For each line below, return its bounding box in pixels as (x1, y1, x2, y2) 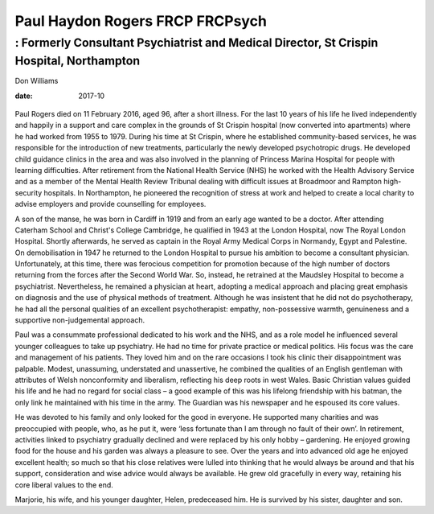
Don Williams (14, 76, 59, 86)
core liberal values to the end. (14, 479, 114, 490)
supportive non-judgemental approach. (14, 315, 145, 325)
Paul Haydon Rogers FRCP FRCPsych (14, 12, 267, 30)
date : (14, 91, 33, 101)
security (14, 187, 43, 197)
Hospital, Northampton (14, 53, 141, 68)
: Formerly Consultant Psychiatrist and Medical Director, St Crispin (14, 35, 379, 50)
